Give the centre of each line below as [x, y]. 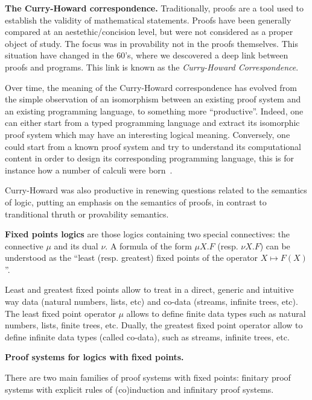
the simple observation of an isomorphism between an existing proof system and [153, 99]
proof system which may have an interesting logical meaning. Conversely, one [148, 134]
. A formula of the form [148, 245]
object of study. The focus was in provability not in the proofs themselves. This [151, 43]
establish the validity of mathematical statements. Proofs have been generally [148, 20]
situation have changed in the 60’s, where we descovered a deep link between [147, 55]
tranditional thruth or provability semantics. [87, 214]
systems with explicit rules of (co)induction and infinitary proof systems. [139, 389]
